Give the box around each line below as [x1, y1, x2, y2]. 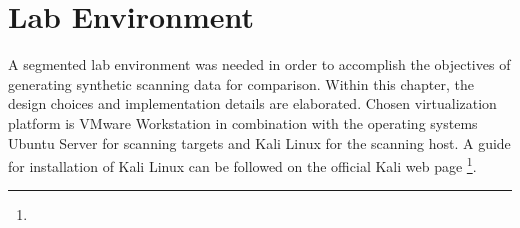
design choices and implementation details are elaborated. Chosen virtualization [8, 93, 497, 114]
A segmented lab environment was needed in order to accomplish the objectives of [8, 54, 511, 75]
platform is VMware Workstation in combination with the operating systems [8, 112, 478, 133]
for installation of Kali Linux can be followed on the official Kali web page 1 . [8, 153, 477, 176]
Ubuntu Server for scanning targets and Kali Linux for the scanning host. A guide [8, 132, 511, 153]
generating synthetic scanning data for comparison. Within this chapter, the [8, 73, 475, 94]
